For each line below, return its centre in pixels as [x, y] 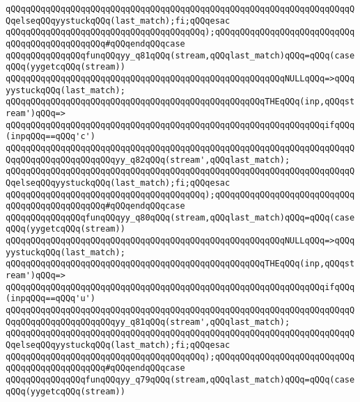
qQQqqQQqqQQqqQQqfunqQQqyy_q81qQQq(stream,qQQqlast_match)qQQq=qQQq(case [180, 55]
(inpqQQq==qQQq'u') [50, 299]
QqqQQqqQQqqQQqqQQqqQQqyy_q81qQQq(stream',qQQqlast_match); [148, 322]
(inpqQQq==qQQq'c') [50, 137]
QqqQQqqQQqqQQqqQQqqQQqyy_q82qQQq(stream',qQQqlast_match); [148, 160]
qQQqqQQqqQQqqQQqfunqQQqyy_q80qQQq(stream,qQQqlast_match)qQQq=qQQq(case [180, 217]
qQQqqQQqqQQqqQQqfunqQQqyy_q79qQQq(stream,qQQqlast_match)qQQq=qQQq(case [180, 380]
